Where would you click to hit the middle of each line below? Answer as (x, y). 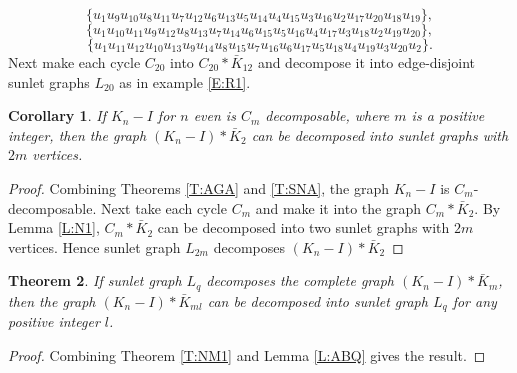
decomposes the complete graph (300, 280)
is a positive (448, 115)
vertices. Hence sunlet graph (94, 246)
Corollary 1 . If (57, 115)
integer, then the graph (77, 134)
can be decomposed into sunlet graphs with (380, 134)
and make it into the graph (338, 207)
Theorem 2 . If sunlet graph (95, 280)
